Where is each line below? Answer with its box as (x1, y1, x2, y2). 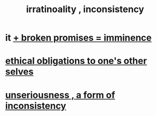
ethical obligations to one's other (5, 55, 147, 67)
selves (5, 66, 34, 78)
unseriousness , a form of (5, 89, 115, 101)
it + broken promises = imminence (5, 32, 152, 44)
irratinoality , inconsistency (26, 4, 144, 15)
